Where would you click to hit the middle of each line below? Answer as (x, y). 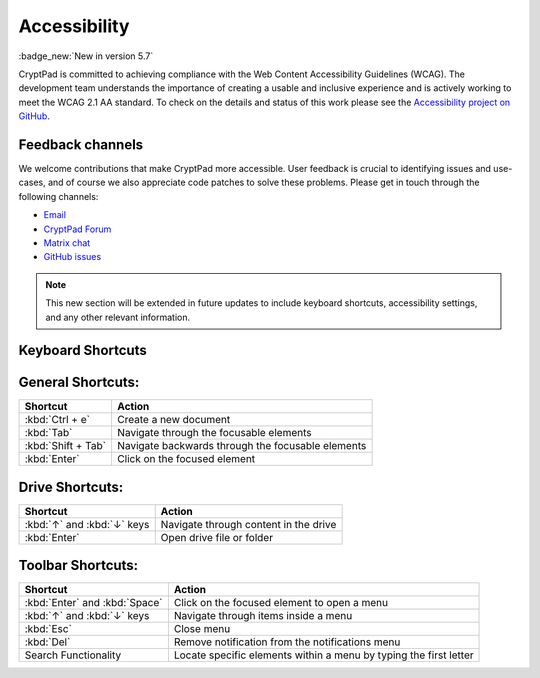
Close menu (202, 629)
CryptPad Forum (77, 229)
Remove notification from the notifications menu (287, 642)
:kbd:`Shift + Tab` (65, 446)
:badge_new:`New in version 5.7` (86, 56)
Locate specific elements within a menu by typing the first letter (323, 655)
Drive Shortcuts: (71, 486)
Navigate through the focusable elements (214, 433)
